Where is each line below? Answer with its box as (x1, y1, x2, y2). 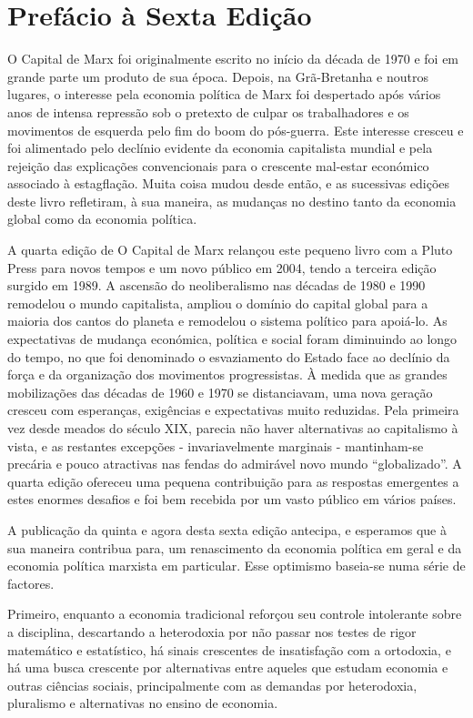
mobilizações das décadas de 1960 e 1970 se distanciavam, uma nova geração (7, 382, 433, 401)
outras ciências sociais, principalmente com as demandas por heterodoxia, (7, 675, 418, 694)
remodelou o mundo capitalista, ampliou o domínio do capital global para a (7, 293, 428, 312)
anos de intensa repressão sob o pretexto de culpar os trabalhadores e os (7, 102, 409, 121)
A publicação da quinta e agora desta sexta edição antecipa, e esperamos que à (7, 520, 447, 539)
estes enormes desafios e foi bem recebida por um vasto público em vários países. (7, 490, 457, 509)
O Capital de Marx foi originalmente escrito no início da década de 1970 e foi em (7, 49, 459, 68)
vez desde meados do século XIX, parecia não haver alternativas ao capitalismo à (7, 419, 458, 437)
